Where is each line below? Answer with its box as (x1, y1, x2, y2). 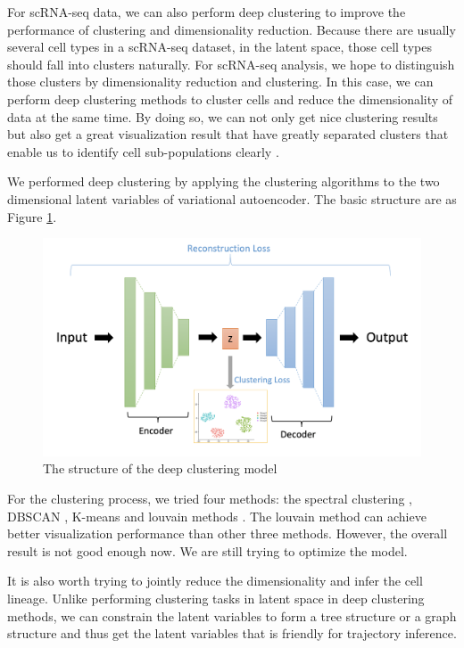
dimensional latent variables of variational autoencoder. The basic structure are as (7, 189, 457, 208)
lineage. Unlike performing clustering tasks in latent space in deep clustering (7, 588, 425, 607)
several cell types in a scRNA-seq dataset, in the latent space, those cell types (7, 37, 432, 56)
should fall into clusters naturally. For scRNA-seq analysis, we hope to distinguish (7, 54, 455, 73)
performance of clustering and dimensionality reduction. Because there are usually (7, 20, 456, 38)
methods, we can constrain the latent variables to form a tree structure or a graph (7, 606, 457, 625)
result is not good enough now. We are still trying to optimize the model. (7, 541, 408, 560)
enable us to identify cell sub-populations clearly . (7, 142, 279, 160)
